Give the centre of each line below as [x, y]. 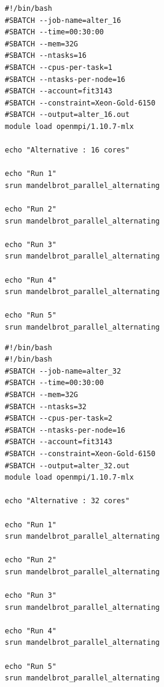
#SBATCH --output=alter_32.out [67, 466]
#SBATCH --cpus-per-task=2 [59, 419]
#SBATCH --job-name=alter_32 [63, 371]
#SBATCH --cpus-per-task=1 [59, 67]
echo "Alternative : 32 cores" [67, 501]
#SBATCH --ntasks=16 [46, 56]
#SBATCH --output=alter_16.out [67, 115]
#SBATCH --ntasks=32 [46, 406]
